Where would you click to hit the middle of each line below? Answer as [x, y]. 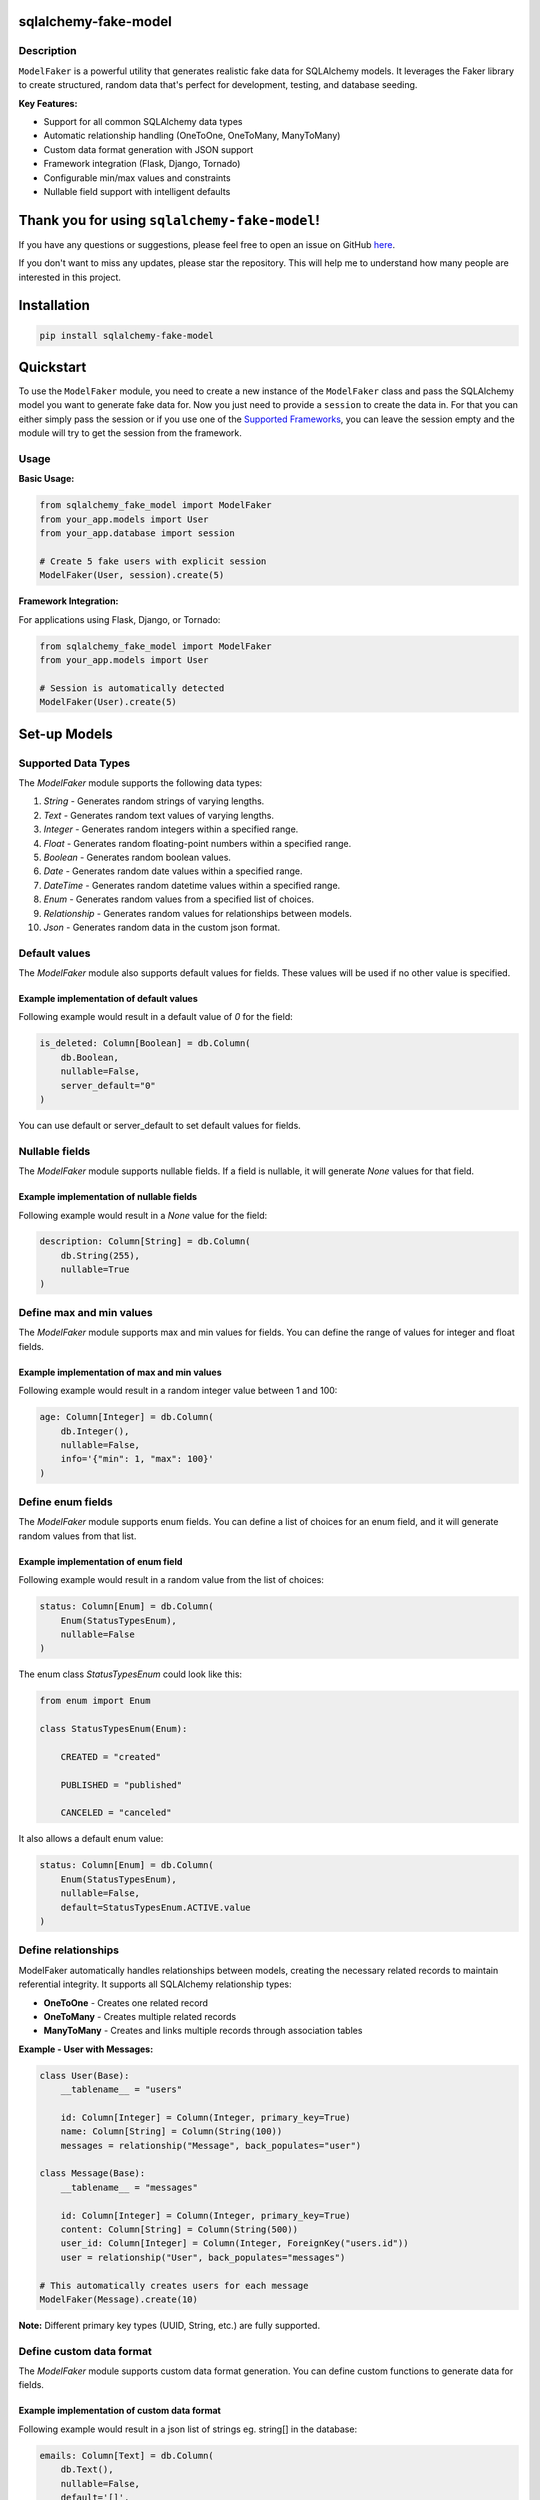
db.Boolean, [90, 1057]
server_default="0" [108, 1085]
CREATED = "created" [111, 1756]
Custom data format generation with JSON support [148, 149]
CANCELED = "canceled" [116, 1813]
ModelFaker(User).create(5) [108, 702]
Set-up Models [66, 733]
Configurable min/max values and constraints [137, 177]
